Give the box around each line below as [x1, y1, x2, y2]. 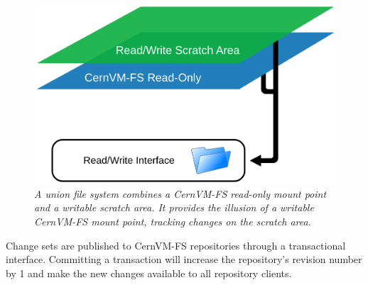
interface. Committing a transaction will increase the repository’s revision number [6, 252, 362, 267]
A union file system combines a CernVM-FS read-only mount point [34, 186, 327, 201]
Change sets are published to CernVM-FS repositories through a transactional [6, 238, 346, 252]
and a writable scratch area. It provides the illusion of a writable [34, 200, 314, 215]
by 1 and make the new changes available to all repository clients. [6, 265, 292, 280]
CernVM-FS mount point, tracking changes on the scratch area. [34, 213, 311, 228]
